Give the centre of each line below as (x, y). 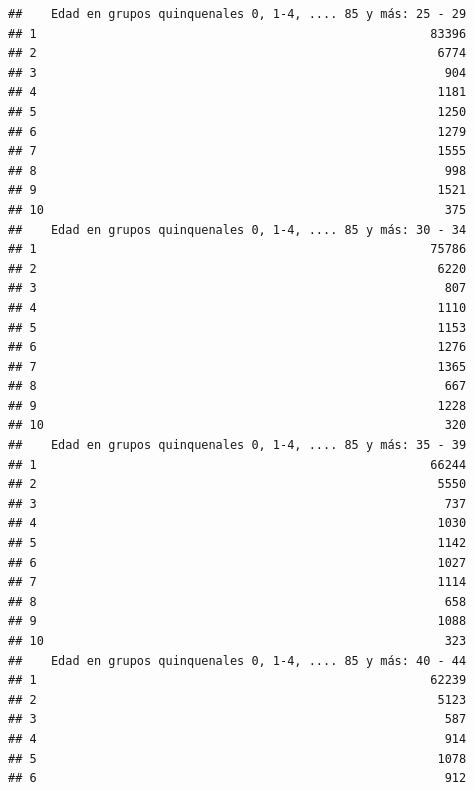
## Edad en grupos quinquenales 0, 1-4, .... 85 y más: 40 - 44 (237, 660)
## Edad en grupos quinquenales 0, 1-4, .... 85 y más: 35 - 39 (237, 445)
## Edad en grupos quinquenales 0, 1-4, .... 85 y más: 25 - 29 (237, 14)
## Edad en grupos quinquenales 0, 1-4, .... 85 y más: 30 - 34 (237, 229)
